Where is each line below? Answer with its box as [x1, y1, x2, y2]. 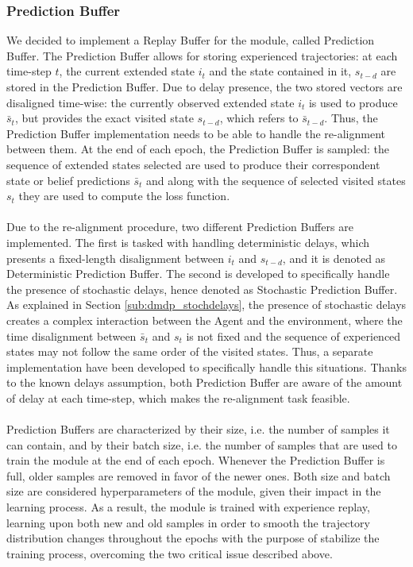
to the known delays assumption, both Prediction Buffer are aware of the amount [6, 374, 403, 391]
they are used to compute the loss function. [18, 187, 230, 204]
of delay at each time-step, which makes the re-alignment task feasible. [6, 389, 350, 406]
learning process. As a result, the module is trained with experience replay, [6, 499, 370, 515]
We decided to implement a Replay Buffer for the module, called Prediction [6, 32, 375, 48]
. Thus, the [324, 110, 378, 126]
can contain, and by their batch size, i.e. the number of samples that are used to [6, 436, 397, 453]
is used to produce [308, 94, 398, 110]
